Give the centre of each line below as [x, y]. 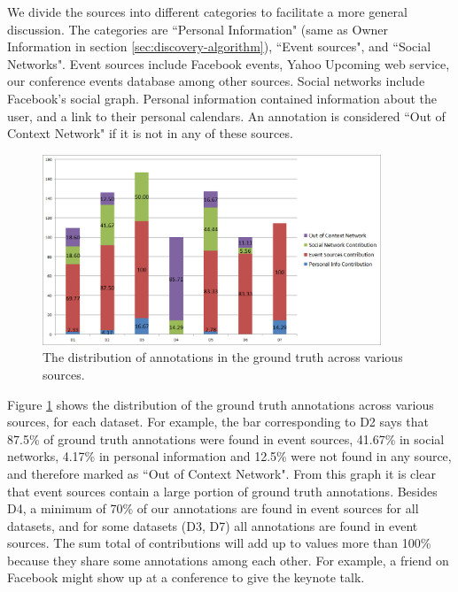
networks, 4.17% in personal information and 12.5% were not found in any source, [229, 456]
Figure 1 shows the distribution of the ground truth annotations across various [221, 404]
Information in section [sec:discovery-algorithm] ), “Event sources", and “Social [219, 46]
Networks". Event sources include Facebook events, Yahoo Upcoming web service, [229, 63]
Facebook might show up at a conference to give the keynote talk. [186, 577]
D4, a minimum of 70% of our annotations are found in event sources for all [213, 508]
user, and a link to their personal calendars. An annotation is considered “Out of [226, 115]
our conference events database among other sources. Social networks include [216, 81]
